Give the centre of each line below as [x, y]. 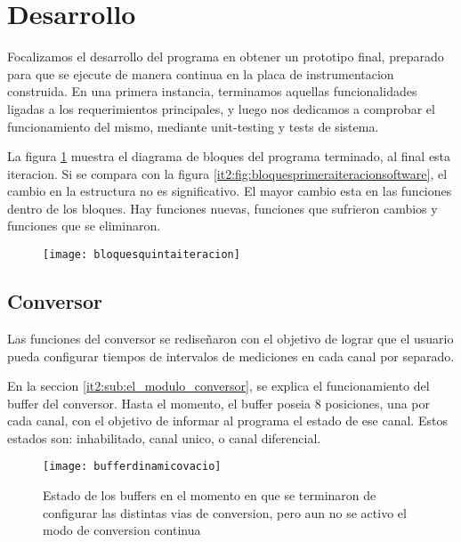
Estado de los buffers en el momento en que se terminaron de [210, 495]
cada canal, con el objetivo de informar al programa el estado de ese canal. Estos [227, 421]
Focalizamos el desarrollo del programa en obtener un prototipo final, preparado [226, 57]
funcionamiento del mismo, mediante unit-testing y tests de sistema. [193, 126]
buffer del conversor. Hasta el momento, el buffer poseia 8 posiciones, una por [218, 403]
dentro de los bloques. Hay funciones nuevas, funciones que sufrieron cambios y [222, 208]
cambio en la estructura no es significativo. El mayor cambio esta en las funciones [230, 191]
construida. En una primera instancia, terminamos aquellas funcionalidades [212, 91]
